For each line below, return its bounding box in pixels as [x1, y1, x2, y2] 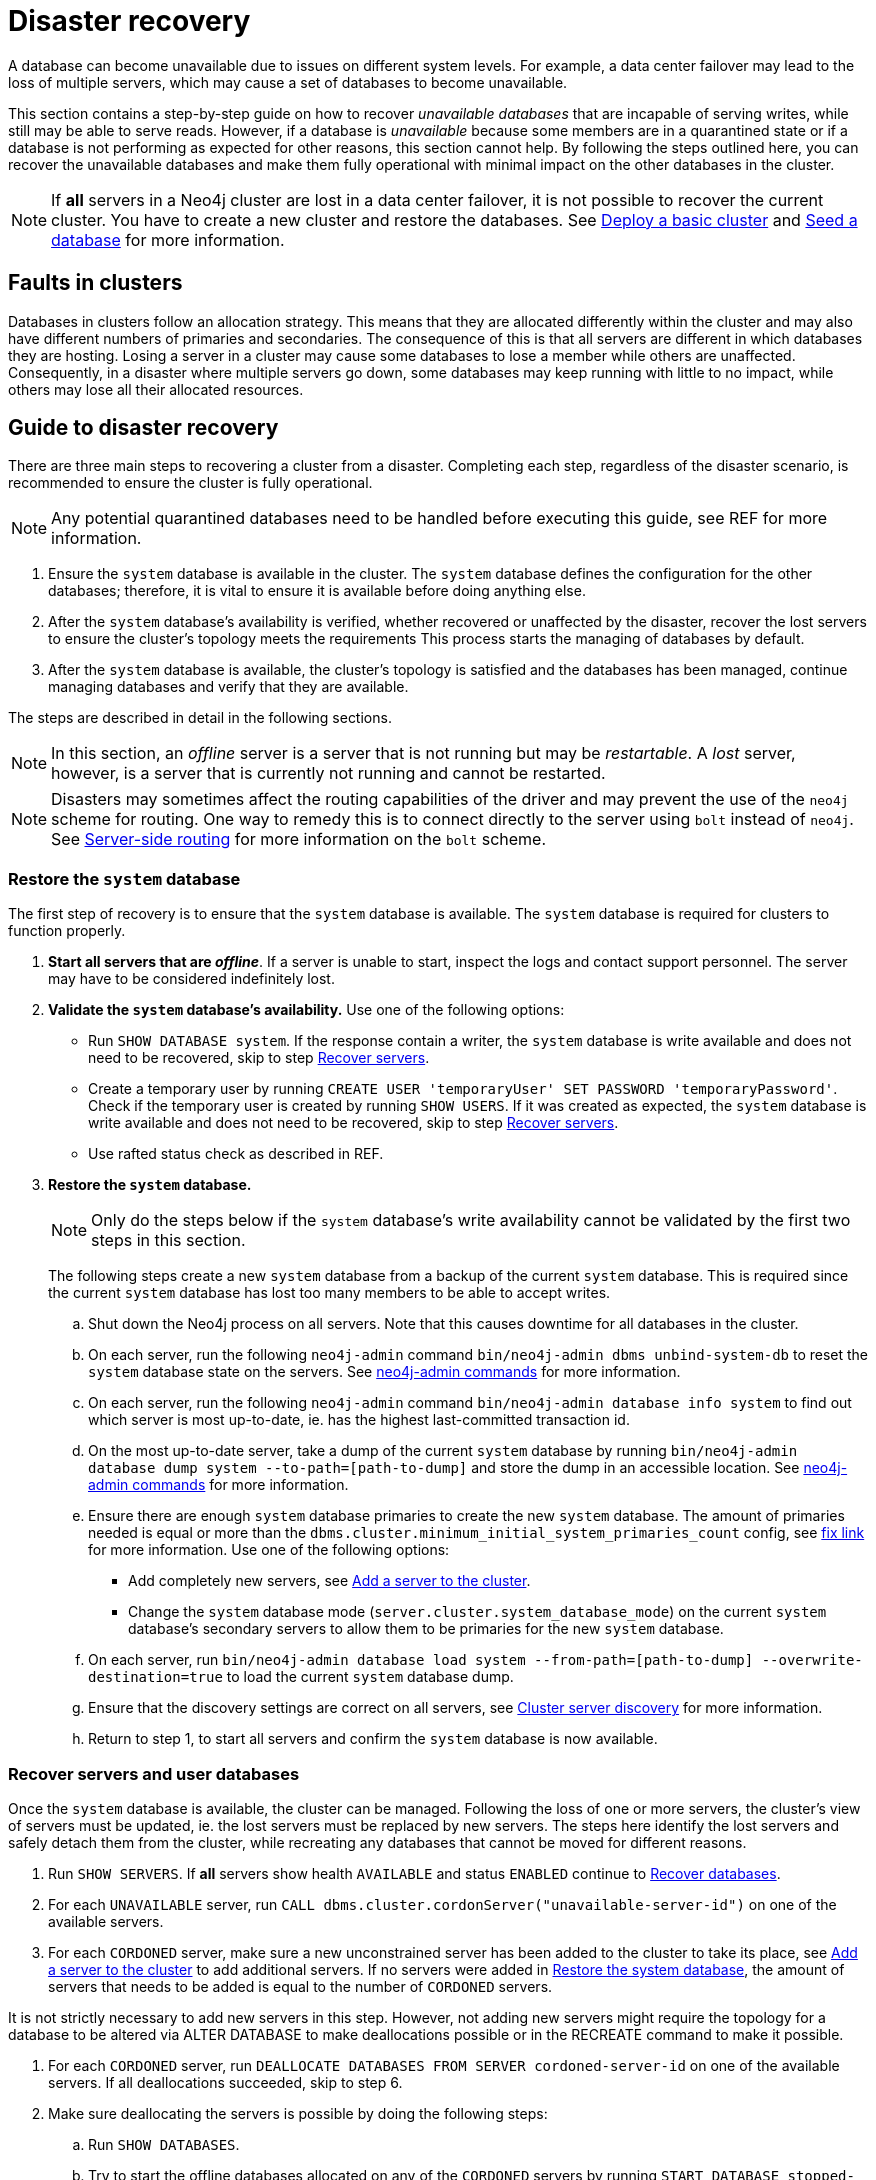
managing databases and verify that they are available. [48, 678, 409, 696]
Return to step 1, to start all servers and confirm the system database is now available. [88, 1730, 658, 1748]
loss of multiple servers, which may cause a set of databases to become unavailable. [8, 73, 568, 91]
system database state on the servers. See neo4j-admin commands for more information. [88, 1363, 681, 1381]
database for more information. [51, 229, 285, 250]
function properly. [8, 922, 126, 940]
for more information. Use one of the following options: [88, 1541, 450, 1559]
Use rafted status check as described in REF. [88, 1145, 384, 1163]
